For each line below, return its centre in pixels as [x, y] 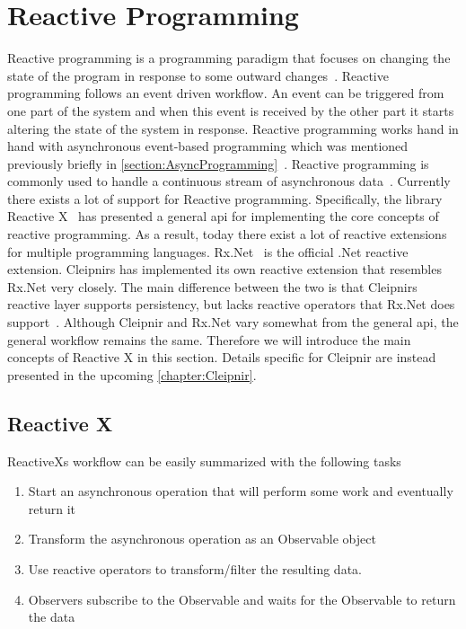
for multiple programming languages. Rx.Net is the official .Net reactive [208, 251]
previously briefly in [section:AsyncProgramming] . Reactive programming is [218, 163]
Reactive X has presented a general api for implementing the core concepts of [223, 216]
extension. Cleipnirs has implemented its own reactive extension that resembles [224, 269]
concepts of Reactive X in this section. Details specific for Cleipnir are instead [222, 357]
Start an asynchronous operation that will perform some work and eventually [241, 491]
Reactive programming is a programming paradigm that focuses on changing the [229, 58]
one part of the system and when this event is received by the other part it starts [231, 110]
